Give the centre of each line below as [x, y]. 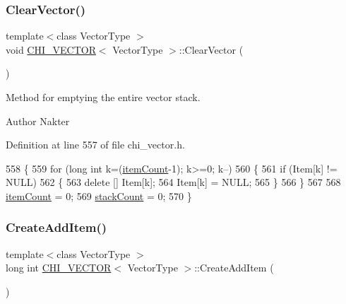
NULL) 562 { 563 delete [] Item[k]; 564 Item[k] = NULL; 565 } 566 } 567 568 [173, 182]
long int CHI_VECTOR [59, 268]
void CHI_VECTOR [51, 49]
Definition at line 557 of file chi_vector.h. [95, 145]
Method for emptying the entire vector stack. [103, 97]
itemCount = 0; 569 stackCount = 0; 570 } [99, 195]
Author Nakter [38, 121]
